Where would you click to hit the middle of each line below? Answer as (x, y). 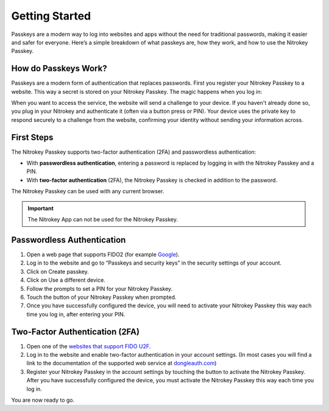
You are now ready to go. (43, 400)
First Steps (32, 137)
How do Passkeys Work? (59, 69)
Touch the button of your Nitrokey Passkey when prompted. (101, 297)
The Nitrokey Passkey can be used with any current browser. (88, 191)
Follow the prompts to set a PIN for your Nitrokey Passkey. (100, 288)
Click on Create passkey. (58, 271)
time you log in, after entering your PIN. (76, 314)
